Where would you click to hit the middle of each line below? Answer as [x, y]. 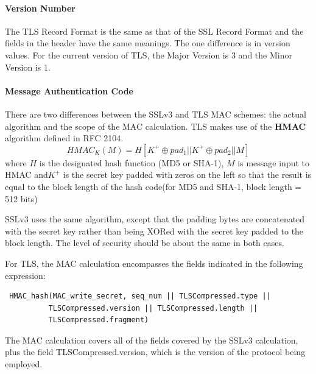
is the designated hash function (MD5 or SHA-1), [132, 162]
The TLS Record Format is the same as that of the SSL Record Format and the [154, 31]
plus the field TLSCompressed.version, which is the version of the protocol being [155, 352]
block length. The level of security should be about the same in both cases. [145, 243]
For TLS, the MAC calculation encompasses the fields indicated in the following [154, 263]
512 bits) [21, 198]
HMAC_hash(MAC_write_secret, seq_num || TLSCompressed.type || [140, 296]
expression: [25, 275]
